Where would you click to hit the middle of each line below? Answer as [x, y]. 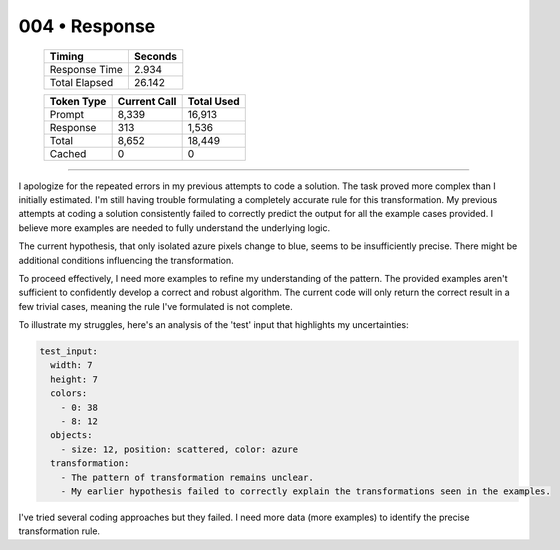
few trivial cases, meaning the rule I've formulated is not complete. [156, 306]
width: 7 [71, 365]
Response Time [86, 69]
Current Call [147, 101]
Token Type [78, 101]
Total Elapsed [81, 82]
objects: [71, 435]
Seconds [155, 56]
